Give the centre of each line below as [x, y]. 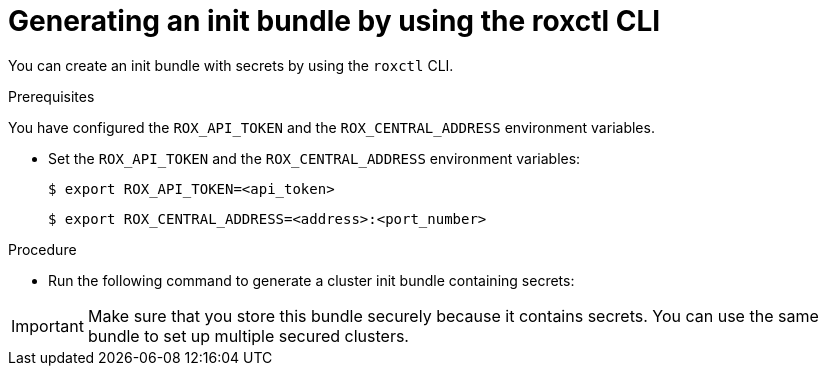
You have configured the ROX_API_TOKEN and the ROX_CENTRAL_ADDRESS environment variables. [331, 127]
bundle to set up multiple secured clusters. [248, 335]
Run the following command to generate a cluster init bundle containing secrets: [311, 280]
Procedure [42, 249]
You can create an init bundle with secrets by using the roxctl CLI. [231, 65]
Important [47, 325]
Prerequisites [51, 96]
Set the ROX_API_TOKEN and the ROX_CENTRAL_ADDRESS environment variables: [314, 158]
